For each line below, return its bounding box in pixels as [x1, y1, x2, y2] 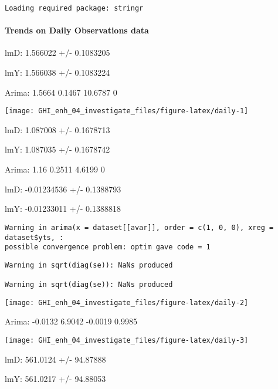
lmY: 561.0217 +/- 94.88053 [5, 373, 106, 385]
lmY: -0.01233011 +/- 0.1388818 [5, 202, 121, 215]
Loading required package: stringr [5, 4, 144, 12]
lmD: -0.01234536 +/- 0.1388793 [5, 182, 121, 195]
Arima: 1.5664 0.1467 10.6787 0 [5, 86, 117, 98]
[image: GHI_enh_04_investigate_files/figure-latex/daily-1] [5, 107, 249, 116]
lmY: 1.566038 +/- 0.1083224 [5, 66, 110, 79]
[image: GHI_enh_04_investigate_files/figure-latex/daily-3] [5, 336, 249, 345]
